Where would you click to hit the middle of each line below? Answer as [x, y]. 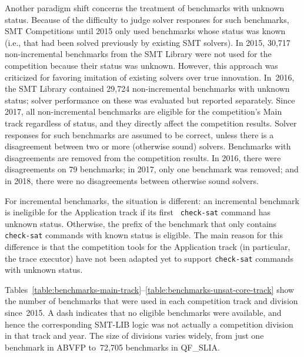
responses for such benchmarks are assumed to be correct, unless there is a [139, 134]
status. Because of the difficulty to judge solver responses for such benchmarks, [147, 19]
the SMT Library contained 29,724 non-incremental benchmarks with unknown [147, 89]
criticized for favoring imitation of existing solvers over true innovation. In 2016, [150, 77]
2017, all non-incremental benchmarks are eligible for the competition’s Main [143, 111]
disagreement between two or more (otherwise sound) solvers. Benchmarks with [148, 146]
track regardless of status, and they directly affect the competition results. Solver [151, 123]
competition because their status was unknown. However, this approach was [141, 65]
